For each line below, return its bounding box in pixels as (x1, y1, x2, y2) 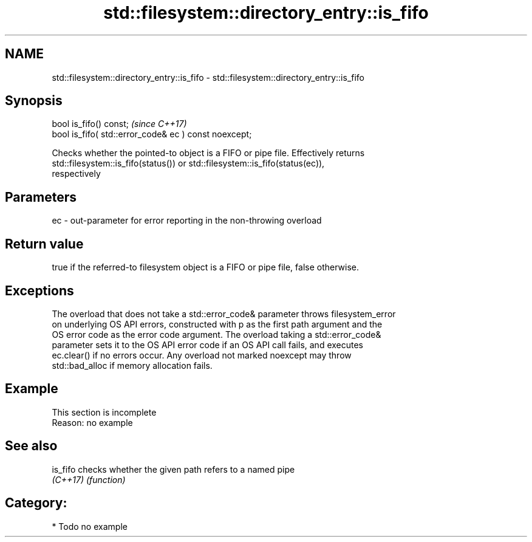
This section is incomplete (52, 406, 157, 417)
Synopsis (5, 93, 63, 109)
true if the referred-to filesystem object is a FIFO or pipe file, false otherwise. (52, 262, 360, 273)
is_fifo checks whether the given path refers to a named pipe (52, 464, 295, 475)
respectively (52, 168, 101, 179)
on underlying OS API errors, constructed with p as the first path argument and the (52, 318, 383, 329)
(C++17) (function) (52, 474, 126, 485)
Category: (5, 495, 67, 511)
